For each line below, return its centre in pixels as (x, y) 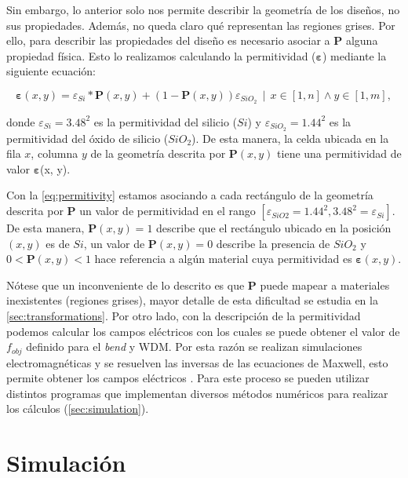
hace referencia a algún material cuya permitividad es (223, 259)
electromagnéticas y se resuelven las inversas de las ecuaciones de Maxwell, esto (197, 362)
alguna (362, 40)
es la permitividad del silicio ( (166, 121)
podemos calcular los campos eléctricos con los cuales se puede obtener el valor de (203, 331)
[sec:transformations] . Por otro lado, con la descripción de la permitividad (184, 316)
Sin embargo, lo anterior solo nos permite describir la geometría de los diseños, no (203, 9)
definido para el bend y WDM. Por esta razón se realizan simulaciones (194, 347)
